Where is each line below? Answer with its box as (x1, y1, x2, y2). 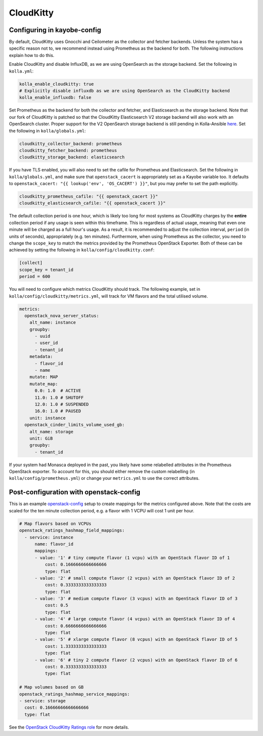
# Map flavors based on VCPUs (19, 521, 92, 526)
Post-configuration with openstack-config (9, 488, 141, 496)
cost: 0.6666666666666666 (44, 623, 107, 628)
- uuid (35, 334, 51, 339)
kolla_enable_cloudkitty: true (19, 81, 94, 87)
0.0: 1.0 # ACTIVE (35, 388, 81, 394)
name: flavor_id (35, 541, 74, 547)
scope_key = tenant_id (19, 267, 74, 272)
